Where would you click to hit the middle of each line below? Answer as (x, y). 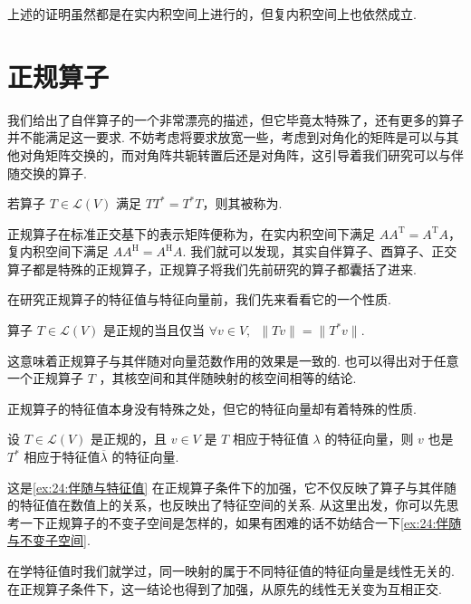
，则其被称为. (242, 203)
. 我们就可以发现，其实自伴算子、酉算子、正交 (320, 251)
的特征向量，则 (369, 439)
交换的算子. (53, 173)
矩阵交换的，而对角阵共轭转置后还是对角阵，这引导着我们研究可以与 (248, 154)
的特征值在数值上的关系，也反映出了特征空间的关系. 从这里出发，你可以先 (227, 505)
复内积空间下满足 (58, 251)
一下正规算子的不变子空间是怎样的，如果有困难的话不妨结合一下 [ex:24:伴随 (240, 522)
